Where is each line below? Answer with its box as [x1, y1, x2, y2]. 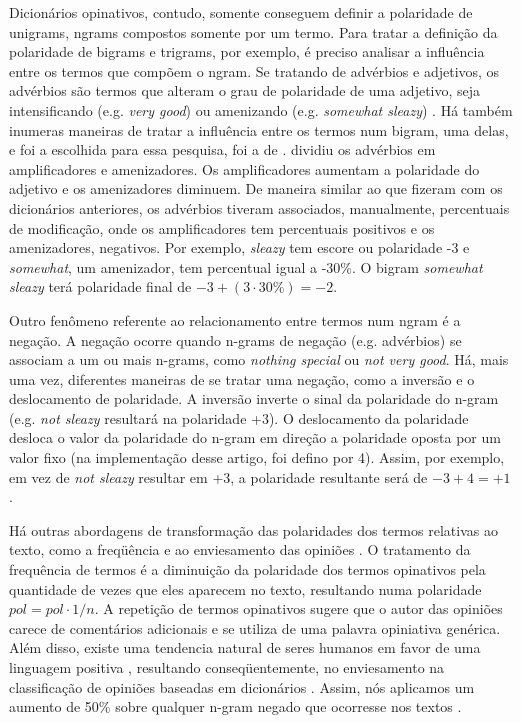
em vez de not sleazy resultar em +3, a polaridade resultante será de [9, 466, 428, 487]
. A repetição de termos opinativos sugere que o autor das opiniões [94, 598, 503, 619]
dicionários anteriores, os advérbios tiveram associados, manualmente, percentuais [9, 197, 510, 218]
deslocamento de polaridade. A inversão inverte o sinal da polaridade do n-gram [9, 388, 499, 409]
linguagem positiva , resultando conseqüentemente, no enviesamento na [9, 657, 445, 677]
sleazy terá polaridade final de [9, 276, 192, 297]
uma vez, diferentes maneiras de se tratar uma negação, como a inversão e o [9, 368, 475, 389]
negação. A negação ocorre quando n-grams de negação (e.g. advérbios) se [9, 329, 462, 350]
